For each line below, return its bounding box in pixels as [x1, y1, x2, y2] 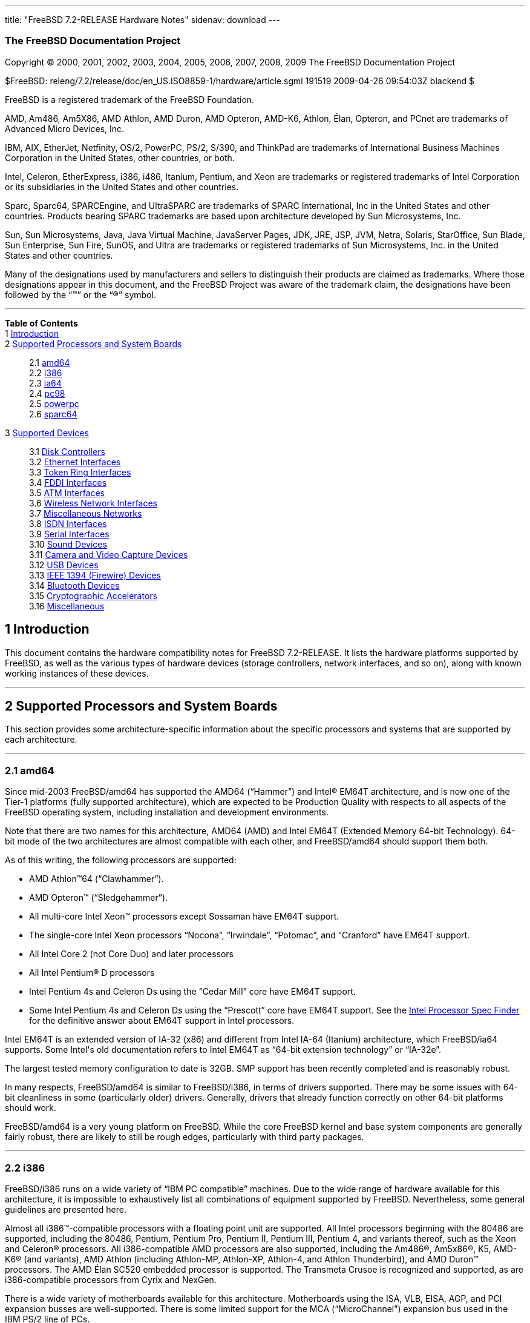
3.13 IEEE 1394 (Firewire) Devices [29, 569, 161, 580]
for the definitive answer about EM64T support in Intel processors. [29, 1015, 295, 1026]
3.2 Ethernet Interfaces [29, 456, 121, 467]
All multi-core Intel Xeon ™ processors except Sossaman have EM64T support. [29, 911, 339, 922]
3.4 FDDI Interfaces [29, 477, 107, 488]
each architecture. [5, 734, 77, 745]
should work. [5, 1102, 57, 1113]
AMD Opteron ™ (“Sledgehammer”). [29, 892, 168, 903]
